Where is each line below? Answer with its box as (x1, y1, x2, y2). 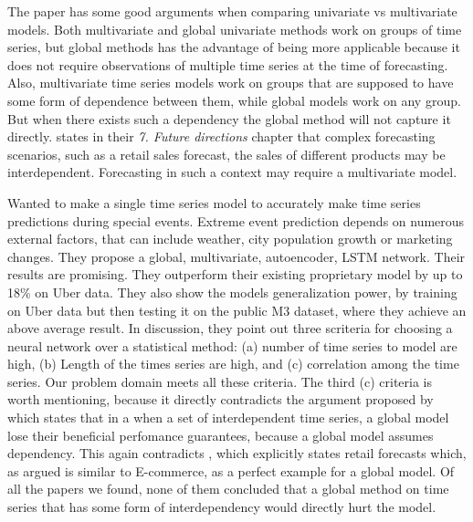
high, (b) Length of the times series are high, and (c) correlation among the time (7, 354, 459, 373)
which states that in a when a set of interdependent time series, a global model (7, 408, 449, 427)
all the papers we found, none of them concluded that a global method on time (7, 479, 449, 498)
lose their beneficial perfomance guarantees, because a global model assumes (7, 425, 434, 444)
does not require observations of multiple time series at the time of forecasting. (7, 55, 448, 74)
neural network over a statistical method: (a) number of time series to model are (7, 336, 457, 355)
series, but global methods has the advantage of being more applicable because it (7, 37, 460, 57)
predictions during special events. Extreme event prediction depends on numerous (7, 211, 465, 230)
